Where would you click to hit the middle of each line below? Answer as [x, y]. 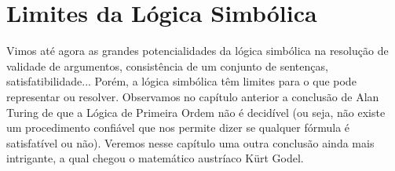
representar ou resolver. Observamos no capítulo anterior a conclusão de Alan [193, 96]
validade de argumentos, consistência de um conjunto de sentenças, [167, 65]
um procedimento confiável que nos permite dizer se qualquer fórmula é [178, 127]
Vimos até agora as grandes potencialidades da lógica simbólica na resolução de [197, 51]
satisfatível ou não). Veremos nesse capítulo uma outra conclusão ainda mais [190, 142]
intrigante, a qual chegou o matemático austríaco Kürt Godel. [155, 158]
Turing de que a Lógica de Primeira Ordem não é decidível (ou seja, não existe [196, 112]
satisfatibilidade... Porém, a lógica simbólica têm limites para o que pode [181, 81]
